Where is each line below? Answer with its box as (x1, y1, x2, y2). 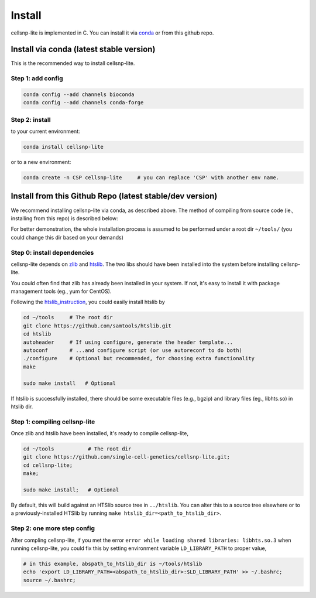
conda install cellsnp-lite (23, 143, 104, 151)
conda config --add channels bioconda (23, 91, 135, 98)
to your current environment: (11, 128, 80, 135)
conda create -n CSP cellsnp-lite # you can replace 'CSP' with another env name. (23, 175, 280, 181)
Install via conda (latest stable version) (11, 45, 156, 54)
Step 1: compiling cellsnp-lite (11, 418, 95, 426)
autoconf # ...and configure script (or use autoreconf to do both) (23, 347, 243, 354)
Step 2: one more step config (11, 524, 95, 532)
